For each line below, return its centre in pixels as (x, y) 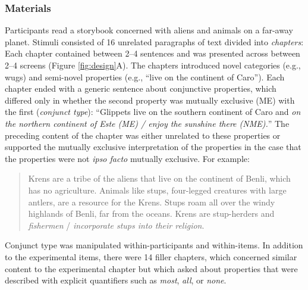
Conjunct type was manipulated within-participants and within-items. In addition (154, 245)
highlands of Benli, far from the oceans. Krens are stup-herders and (151, 213)
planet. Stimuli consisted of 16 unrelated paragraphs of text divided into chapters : (154, 41)
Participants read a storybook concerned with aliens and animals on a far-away (149, 30)
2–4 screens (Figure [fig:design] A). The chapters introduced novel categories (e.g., (153, 65)
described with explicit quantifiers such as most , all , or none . (116, 280)
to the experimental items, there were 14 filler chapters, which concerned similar (151, 256)
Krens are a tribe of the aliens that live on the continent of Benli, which (159, 178)
